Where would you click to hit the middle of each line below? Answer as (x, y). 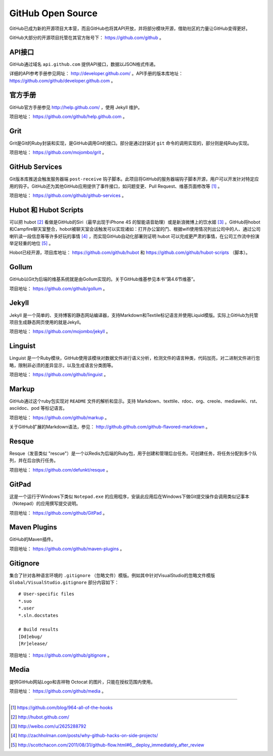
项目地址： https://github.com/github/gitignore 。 (61, 655)
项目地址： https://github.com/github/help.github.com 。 (68, 116)
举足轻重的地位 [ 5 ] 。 (31, 243)
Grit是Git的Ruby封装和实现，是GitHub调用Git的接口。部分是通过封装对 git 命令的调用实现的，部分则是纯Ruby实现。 (131, 143)
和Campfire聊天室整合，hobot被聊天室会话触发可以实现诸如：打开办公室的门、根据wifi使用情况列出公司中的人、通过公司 (135, 229)
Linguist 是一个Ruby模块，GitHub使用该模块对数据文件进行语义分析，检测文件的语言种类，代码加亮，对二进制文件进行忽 (135, 358)
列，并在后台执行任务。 (34, 460)
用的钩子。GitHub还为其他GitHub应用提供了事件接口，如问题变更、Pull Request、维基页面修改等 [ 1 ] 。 (116, 186)
